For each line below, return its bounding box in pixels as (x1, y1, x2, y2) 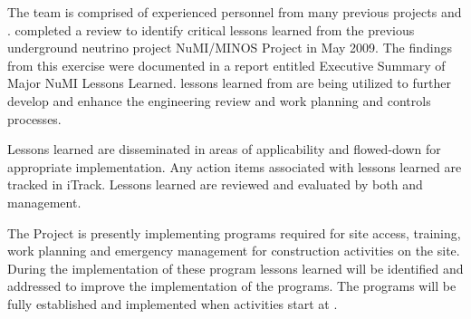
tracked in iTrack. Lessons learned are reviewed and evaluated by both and (7, 175, 423, 194)
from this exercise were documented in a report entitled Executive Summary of (7, 55, 446, 74)
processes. (7, 109, 62, 128)
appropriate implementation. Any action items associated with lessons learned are (7, 157, 462, 176)
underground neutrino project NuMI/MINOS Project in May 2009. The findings (7, 38, 452, 57)
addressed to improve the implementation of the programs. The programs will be (7, 276, 457, 295)
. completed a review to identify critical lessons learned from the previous (7, 20, 415, 39)
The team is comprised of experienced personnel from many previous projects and (7, 3, 462, 21)
